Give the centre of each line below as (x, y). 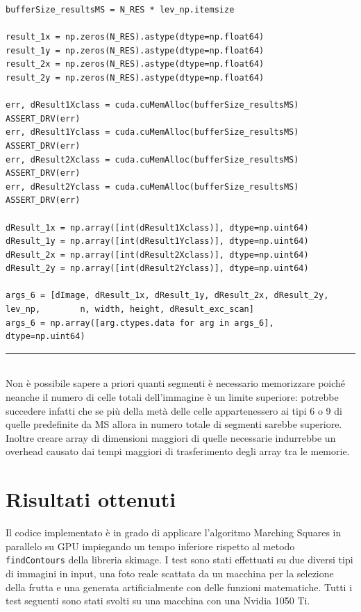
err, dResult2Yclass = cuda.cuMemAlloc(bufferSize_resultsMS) (152, 187)
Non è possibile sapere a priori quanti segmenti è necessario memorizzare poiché (176, 383)
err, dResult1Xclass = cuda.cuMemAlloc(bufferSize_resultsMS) (152, 105)
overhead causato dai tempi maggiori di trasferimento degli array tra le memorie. (178, 451)
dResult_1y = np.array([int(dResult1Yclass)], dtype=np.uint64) (157, 241)
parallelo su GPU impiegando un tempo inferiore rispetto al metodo (150, 546)
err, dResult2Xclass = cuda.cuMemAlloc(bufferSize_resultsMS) (152, 159)
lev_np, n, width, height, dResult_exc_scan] (130, 309)
